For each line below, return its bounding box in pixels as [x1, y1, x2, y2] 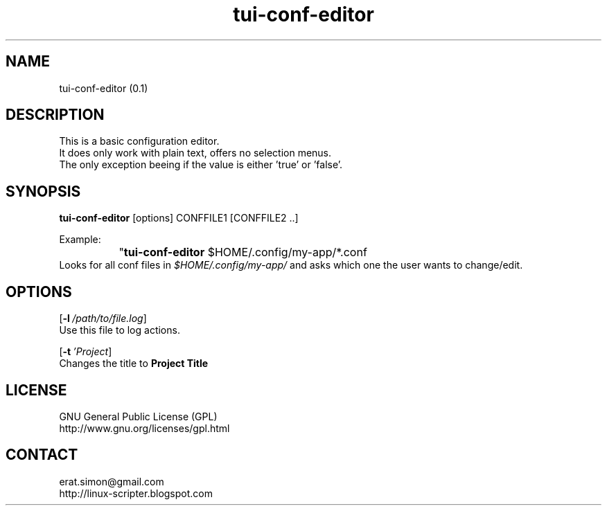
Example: [59, 233, 101, 246]
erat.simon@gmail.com [59, 475, 164, 487]
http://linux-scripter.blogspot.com [59, 487, 213, 499]
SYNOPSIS [6, 182, 81, 200]
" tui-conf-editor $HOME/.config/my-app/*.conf [118, 245, 367, 260]
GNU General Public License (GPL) [59, 410, 218, 422]
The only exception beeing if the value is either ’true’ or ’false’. [59, 159, 343, 171]
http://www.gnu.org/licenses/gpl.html [59, 422, 230, 434]
